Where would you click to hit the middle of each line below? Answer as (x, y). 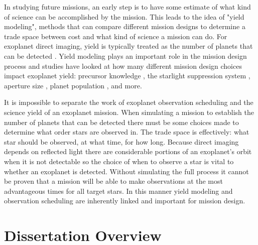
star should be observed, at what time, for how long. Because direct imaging (121, 141)
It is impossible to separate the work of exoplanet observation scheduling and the (129, 102)
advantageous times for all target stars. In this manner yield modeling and (118, 191)
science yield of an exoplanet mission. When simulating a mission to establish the (129, 112)
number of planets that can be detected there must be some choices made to (121, 122)
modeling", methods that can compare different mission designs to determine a (125, 26)
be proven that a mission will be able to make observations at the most (113, 181)
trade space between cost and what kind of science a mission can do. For (116, 36)
